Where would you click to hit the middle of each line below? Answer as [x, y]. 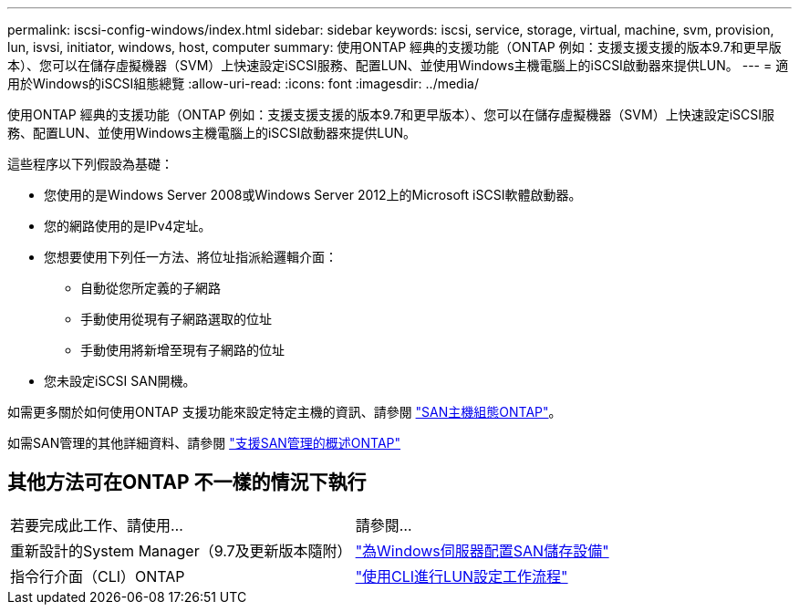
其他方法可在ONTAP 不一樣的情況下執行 [187, 482]
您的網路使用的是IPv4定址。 [128, 226]
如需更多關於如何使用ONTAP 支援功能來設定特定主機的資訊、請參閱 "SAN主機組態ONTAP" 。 [285, 412]
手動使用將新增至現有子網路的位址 [182, 350]
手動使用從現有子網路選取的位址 [176, 319]
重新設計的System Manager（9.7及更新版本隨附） [181, 550]
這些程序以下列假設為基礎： [90, 164]
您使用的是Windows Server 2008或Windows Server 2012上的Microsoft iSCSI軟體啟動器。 [313, 195]
